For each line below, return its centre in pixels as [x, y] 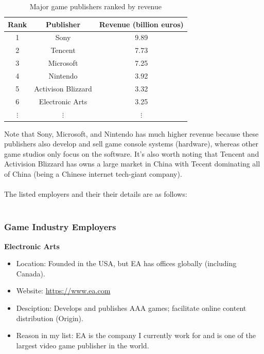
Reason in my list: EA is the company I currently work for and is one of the [136, 335]
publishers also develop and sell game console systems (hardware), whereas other [131, 144]
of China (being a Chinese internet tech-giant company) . [93, 173]
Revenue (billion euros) [141, 24]
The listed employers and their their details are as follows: [96, 194]
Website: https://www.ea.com [63, 291]
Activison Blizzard [63, 88]
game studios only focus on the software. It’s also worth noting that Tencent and [132, 153]
